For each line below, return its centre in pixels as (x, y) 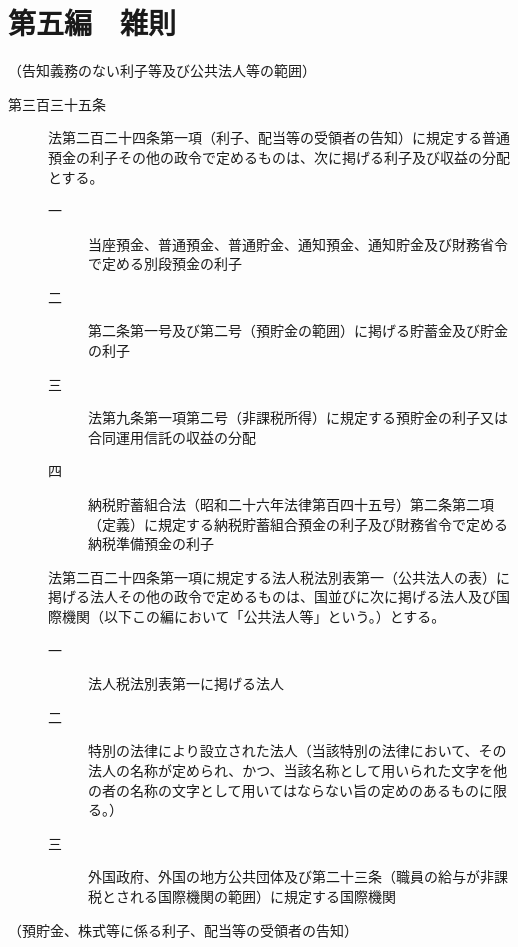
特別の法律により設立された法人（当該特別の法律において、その (297, 750)
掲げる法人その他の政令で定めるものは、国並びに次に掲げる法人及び (272, 596)
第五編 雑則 (92, 22)
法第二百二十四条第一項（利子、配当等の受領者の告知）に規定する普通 (279, 137)
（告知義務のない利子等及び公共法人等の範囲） (162, 70)
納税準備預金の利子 (151, 543)
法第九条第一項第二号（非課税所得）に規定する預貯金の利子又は (298, 417)
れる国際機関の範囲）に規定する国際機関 (262, 895)
